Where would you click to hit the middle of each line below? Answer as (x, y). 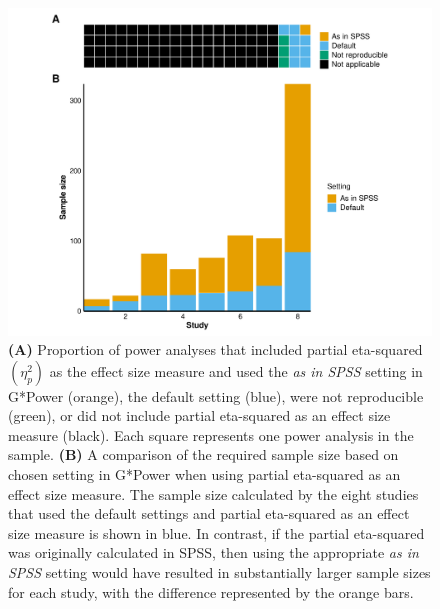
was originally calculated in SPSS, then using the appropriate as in (213, 552)
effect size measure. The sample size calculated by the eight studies (213, 493)
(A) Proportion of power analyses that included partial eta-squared (215, 349)
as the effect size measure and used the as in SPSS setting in (236, 370)
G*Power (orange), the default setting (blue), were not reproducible (216, 395)
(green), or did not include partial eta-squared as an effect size (199, 415)
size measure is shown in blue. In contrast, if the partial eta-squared (216, 532)
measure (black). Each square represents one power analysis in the (211, 434)
